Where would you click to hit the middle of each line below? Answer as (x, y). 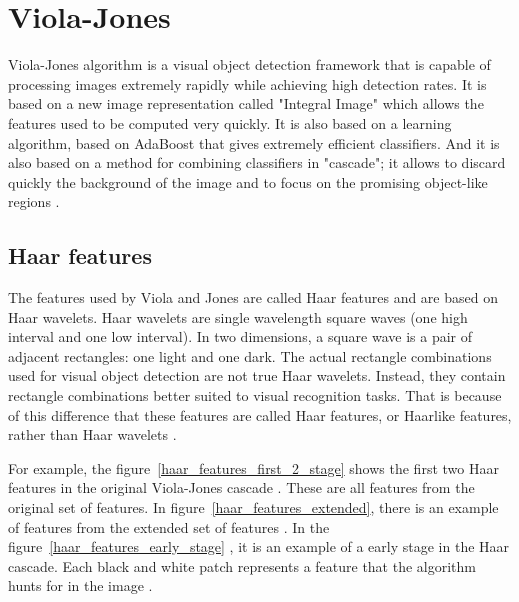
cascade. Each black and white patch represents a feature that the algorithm (242, 565)
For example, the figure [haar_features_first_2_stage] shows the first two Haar (253, 467)
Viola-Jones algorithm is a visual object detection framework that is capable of (249, 64)
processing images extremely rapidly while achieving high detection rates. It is (247, 83)
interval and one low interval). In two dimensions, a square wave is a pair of (240, 336)
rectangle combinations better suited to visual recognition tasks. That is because (255, 395)
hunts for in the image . (80, 585)
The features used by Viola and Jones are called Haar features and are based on (253, 297)
